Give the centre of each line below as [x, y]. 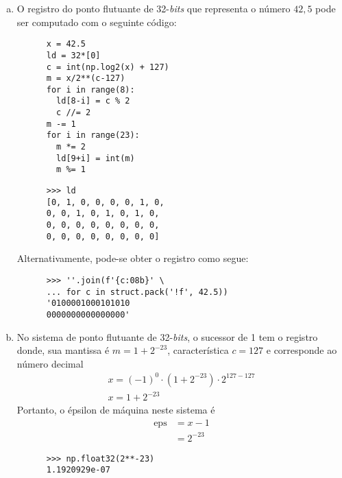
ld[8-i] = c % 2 [93, 101]
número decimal [50, 363]
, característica [198, 350]
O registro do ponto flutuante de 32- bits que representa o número [154, 8]
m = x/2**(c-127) [86, 79]
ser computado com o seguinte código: [97, 22]
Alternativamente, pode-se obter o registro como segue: [133, 258]
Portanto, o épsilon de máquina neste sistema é [116, 410]
